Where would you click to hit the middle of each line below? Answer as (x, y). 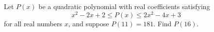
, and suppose (89, 23)
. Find (163, 23)
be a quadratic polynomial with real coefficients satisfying (124, 6)
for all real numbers (33, 23)
